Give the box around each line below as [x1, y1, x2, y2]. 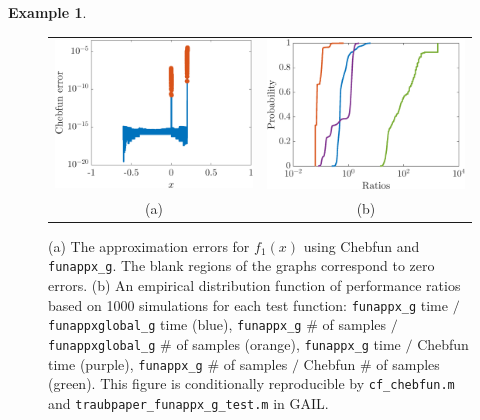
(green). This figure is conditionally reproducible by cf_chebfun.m [48, 373, 455, 394]
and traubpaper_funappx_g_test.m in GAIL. [48, 392, 329, 413]
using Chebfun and [303, 235, 420, 256]
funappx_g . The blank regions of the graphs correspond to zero [48, 255, 435, 276]
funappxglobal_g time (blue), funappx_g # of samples [48, 314, 387, 335]
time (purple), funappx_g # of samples [48, 353, 288, 374]
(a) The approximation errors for [48, 235, 250, 256]
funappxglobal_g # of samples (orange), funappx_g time [48, 333, 401, 354]
